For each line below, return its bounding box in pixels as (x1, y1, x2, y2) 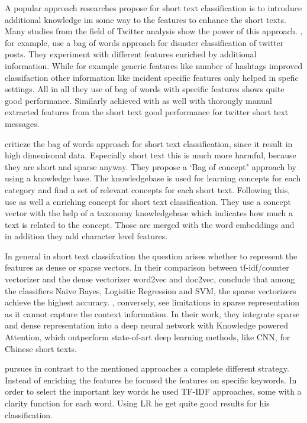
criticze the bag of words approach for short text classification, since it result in (5, 137, 293, 149)
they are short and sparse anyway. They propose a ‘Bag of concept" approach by (5, 160, 296, 173)
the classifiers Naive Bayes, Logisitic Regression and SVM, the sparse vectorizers (5, 284, 296, 297)
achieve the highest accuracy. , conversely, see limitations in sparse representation (5, 296, 300, 308)
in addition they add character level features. (5, 230, 168, 242)
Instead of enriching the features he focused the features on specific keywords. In (5, 373, 297, 386)
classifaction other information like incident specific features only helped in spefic (5, 71, 299, 83)
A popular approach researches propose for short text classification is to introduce (5, 2, 302, 14)
